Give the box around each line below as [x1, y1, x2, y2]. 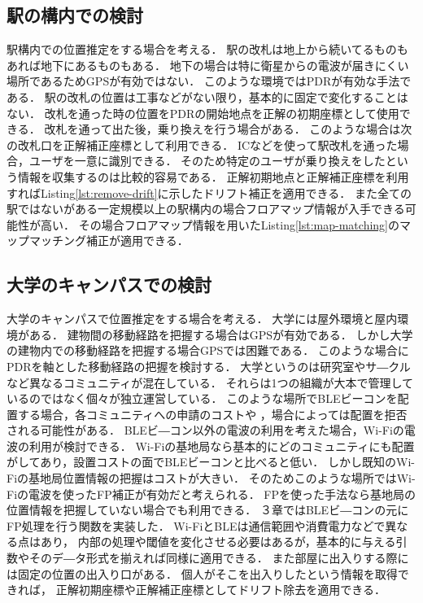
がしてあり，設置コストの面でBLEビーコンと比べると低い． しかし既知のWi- [7, 453, 415, 470]
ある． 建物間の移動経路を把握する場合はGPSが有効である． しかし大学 [28, 326, 413, 343]
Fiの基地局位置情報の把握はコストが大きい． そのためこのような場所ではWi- [7, 470, 416, 487]
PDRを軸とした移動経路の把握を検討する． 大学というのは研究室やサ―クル [7, 357, 411, 374]
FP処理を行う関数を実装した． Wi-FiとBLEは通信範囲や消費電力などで [7, 517, 386, 534]
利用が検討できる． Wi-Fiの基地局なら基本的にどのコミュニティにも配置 [28, 437, 415, 454]
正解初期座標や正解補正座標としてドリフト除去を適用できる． [55, 581, 386, 598]
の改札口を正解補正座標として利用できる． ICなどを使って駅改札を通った [7, 136, 398, 153]
